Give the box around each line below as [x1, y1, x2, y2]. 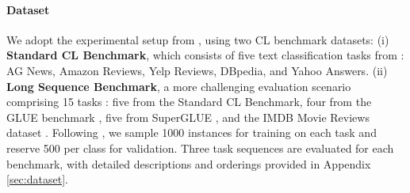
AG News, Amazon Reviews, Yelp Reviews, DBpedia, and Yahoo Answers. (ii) [6, 62, 388, 78]
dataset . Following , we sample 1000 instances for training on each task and [6, 124, 377, 141]
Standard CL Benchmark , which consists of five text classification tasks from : [6, 47, 404, 63]
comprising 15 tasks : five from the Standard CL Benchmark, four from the [6, 93, 372, 110]
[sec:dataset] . [6, 171, 68, 187]
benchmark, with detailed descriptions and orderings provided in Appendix [6, 155, 371, 172]
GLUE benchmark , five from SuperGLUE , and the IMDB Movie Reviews [6, 108, 370, 125]
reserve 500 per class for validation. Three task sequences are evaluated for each [6, 139, 394, 156]
